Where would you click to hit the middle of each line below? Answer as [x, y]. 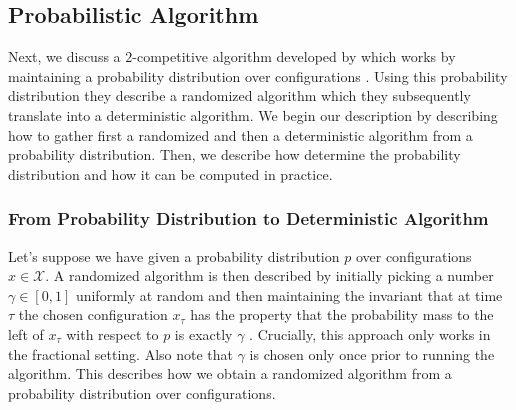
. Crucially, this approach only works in [370, 333]
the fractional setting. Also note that [120, 353]
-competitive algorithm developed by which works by [294, 56]
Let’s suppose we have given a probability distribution [174, 255]
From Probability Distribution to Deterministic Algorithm [248, 218]
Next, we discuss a [64, 56]
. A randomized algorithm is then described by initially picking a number [269, 275]
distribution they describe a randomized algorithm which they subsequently [239, 95]
